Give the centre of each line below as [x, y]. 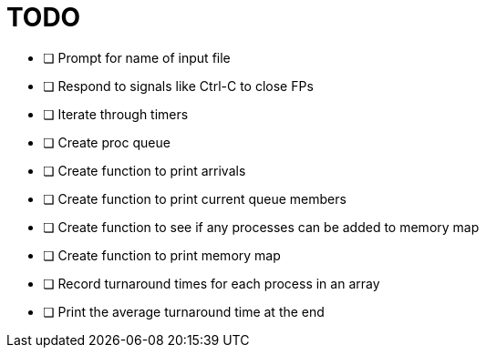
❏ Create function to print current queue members [195, 198]
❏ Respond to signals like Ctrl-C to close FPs [178, 86]
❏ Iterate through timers [116, 114]
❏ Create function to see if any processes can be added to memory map [261, 227]
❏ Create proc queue [107, 142]
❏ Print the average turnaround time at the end [184, 311]
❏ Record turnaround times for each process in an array [212, 283]
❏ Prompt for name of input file [137, 57]
